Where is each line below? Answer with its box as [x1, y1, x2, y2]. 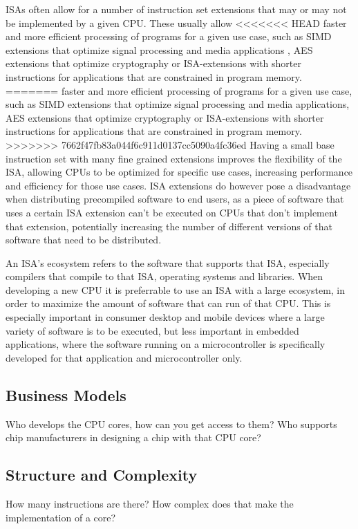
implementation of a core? [6, 510, 116, 524]
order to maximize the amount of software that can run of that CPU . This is [6, 296, 331, 310]
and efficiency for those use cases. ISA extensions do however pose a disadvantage [6, 178, 351, 192]
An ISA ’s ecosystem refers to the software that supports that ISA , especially [6, 255, 330, 270]
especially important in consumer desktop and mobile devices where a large [6, 310, 325, 324]
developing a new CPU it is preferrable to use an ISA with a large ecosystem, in [6, 282, 346, 297]
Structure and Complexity [6, 464, 198, 485]
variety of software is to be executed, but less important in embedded [6, 323, 299, 337]
